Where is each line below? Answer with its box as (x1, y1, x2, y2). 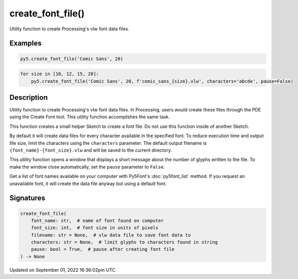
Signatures (9, 194, 46, 202)
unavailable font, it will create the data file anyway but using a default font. (9, 180, 167, 187)
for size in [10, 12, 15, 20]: (20, 71, 100, 77)
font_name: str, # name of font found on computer (31, 217, 164, 224)
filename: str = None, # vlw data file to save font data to (31, 232, 191, 238)
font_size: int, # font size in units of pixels (31, 225, 158, 231)
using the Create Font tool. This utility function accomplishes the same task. (9, 114, 170, 120)
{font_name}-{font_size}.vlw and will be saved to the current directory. (9, 147, 172, 153)
